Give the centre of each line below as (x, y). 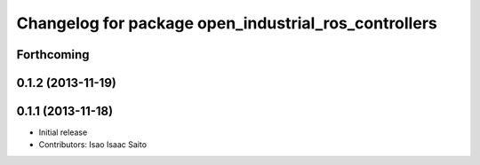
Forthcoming (53, 55)
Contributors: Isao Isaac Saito (92, 145)
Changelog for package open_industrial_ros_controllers (227, 23)
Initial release (63, 132)
